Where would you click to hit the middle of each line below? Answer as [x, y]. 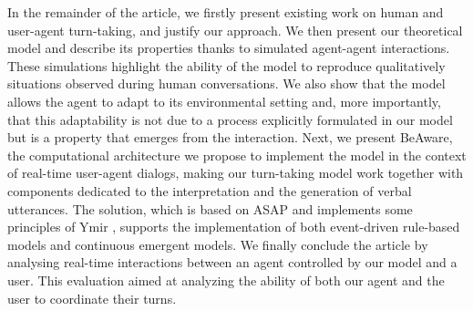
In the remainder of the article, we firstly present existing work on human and [226, 12]
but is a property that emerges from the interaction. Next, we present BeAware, [230, 137]
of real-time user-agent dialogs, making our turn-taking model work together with [236, 173]
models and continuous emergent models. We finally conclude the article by [218, 244]
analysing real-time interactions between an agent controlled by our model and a [232, 262]
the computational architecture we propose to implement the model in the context [237, 155]
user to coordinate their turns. [92, 298]
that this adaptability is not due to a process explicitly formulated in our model [230, 119]
